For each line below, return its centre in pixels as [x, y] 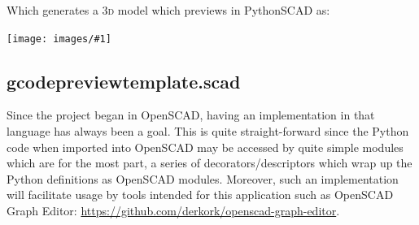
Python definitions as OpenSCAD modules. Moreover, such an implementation [203, 178]
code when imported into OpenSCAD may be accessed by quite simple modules [205, 147]
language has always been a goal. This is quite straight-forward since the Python [208, 131]
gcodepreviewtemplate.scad [124, 81]
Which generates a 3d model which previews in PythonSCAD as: [168, 10]
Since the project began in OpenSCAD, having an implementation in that [191, 115]
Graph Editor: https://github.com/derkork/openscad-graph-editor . [173, 211]
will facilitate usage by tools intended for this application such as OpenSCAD [200, 195]
